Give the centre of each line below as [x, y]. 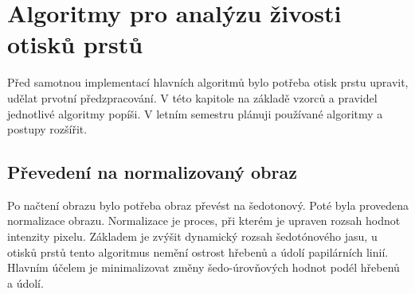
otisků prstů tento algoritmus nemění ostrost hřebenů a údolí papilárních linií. [198, 251]
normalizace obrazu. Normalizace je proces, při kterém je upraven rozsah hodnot [204, 220]
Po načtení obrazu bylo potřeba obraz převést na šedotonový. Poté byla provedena [208, 205]
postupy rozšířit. [47, 129]
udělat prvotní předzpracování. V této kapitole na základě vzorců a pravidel [192, 97]
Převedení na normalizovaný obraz [152, 172]
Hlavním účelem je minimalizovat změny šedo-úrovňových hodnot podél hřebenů [204, 267]
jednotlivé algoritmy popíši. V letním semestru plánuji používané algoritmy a [195, 113]
